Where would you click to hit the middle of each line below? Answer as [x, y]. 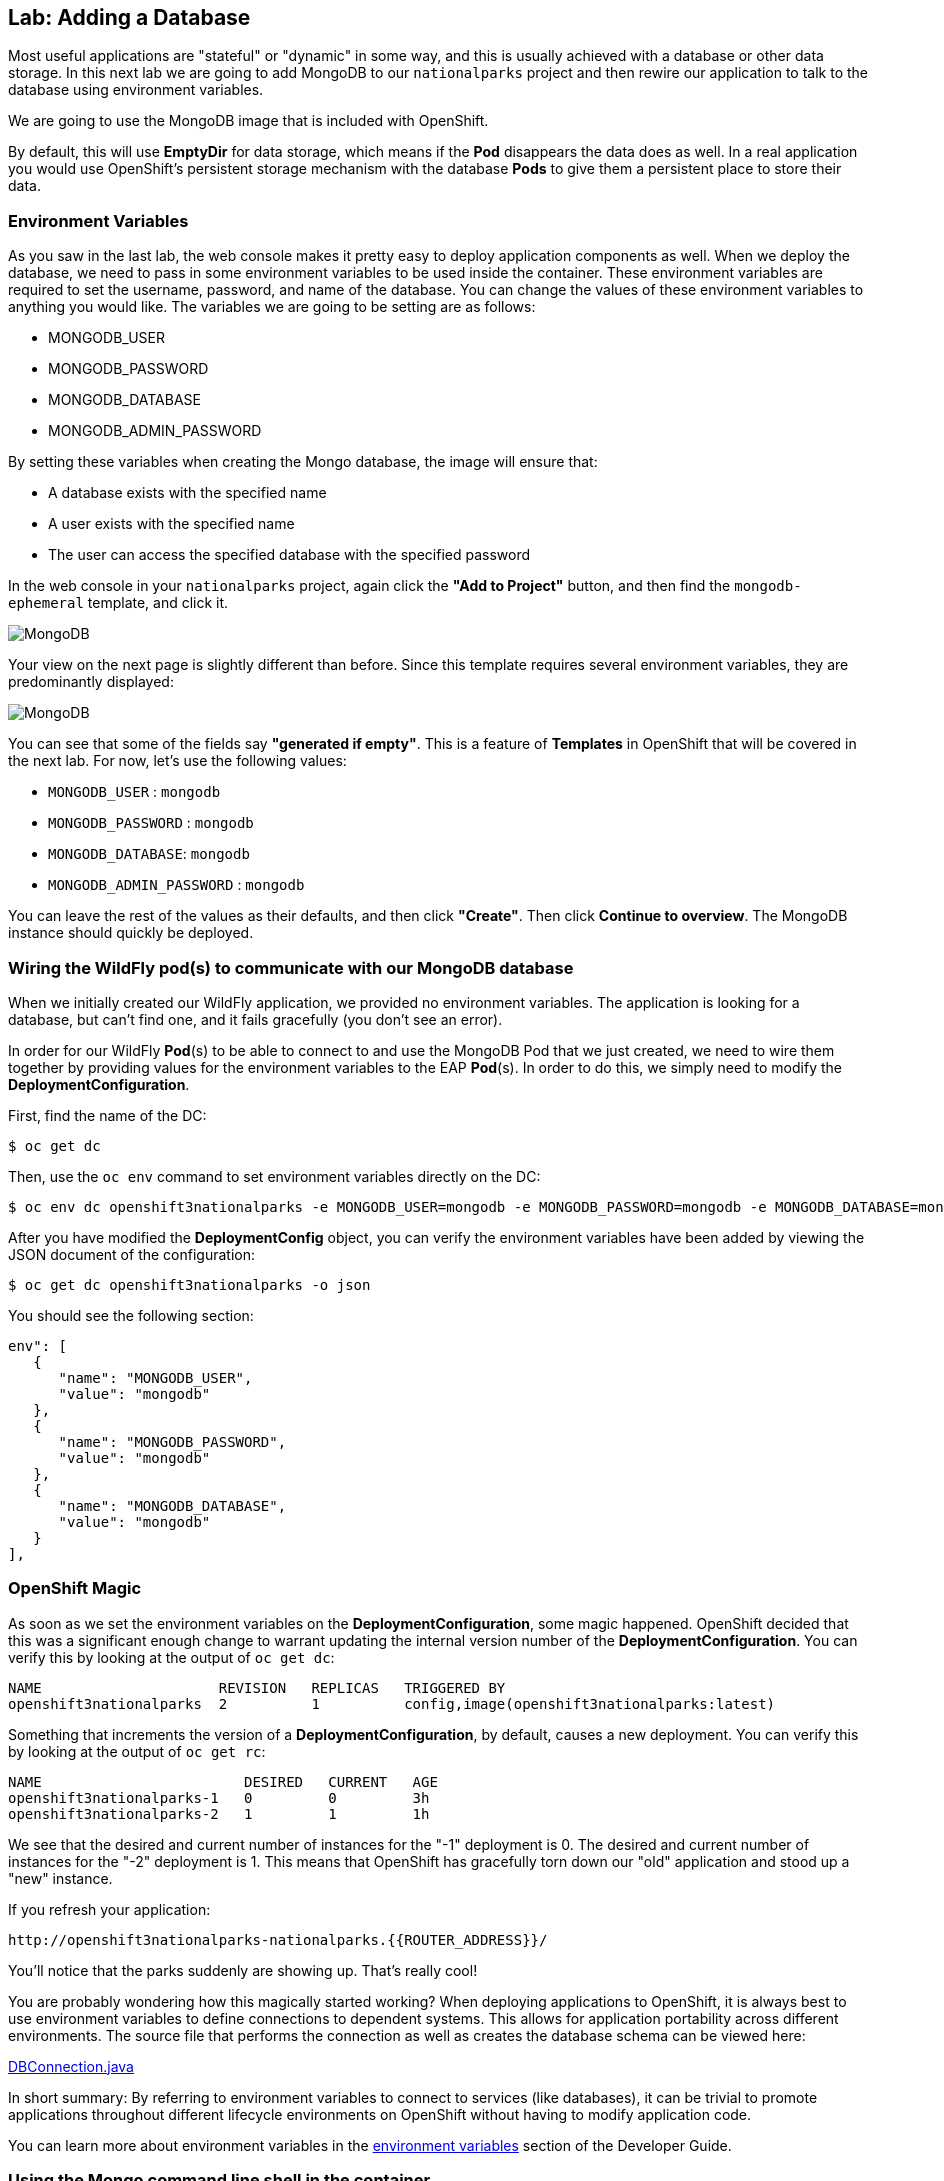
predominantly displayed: [91, 682]
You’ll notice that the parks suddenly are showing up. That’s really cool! [243, 1970]
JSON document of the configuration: [131, 1254]
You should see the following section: [131, 1315]
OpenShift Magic [75, 1588]
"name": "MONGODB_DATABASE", [172, 1505]
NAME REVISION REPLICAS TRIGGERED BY [257, 1687]
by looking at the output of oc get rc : [137, 1751]
